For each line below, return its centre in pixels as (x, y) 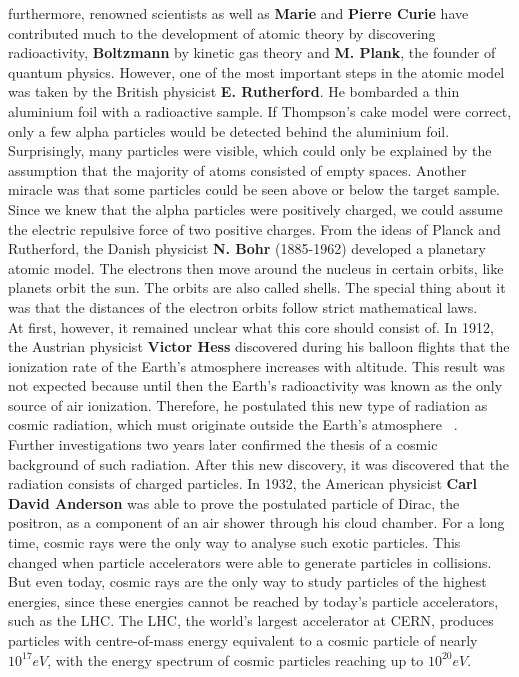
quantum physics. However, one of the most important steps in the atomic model (256, 71)
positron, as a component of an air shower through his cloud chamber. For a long (256, 522)
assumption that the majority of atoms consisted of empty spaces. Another (237, 169)
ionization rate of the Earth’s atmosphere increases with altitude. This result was (257, 365)
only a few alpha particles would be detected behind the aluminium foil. (229, 130)
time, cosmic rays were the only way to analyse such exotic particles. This (234, 542)
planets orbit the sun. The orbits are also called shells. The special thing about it (257, 287)
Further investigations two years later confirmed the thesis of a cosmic (223, 444)
